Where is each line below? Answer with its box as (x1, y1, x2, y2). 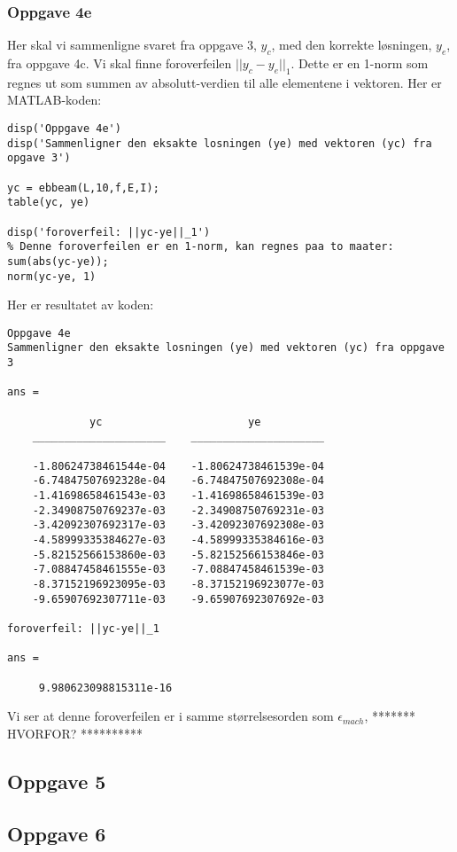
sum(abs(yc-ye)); (7, 254, 109, 268)
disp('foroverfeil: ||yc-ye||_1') (7, 225, 211, 238)
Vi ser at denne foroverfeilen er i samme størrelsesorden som (7, 707, 334, 725)
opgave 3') (7, 152, 71, 165)
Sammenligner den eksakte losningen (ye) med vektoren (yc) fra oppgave (7, 341, 445, 355)
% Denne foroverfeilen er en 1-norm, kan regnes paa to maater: (7, 240, 394, 254)
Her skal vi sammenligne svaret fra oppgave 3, (7, 35, 257, 54)
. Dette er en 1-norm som (290, 54, 429, 73)
